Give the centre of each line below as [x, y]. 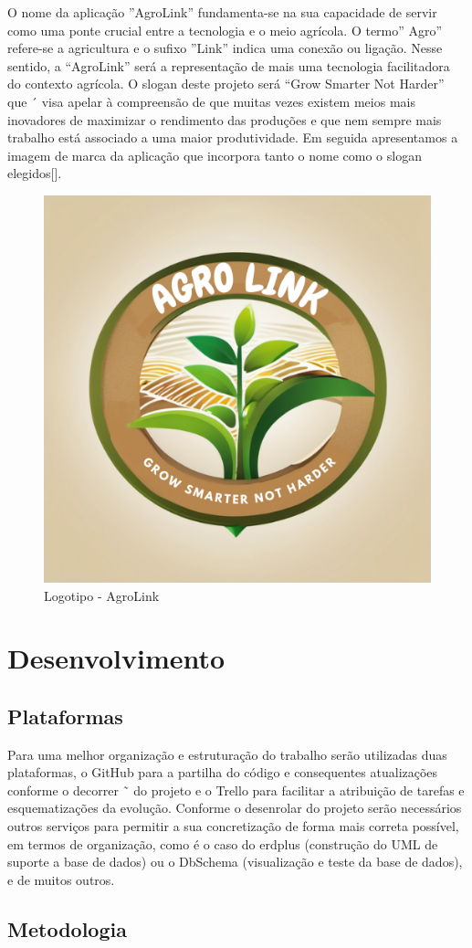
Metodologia [67, 928]
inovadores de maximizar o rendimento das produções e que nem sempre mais [225, 119]
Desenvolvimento [116, 658]
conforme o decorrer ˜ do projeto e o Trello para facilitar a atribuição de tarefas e [236, 790]
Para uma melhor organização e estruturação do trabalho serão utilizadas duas [227, 754]
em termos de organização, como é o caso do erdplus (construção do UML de [223, 843]
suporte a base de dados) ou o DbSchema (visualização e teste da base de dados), [235, 862]
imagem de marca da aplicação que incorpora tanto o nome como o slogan [215, 155]
